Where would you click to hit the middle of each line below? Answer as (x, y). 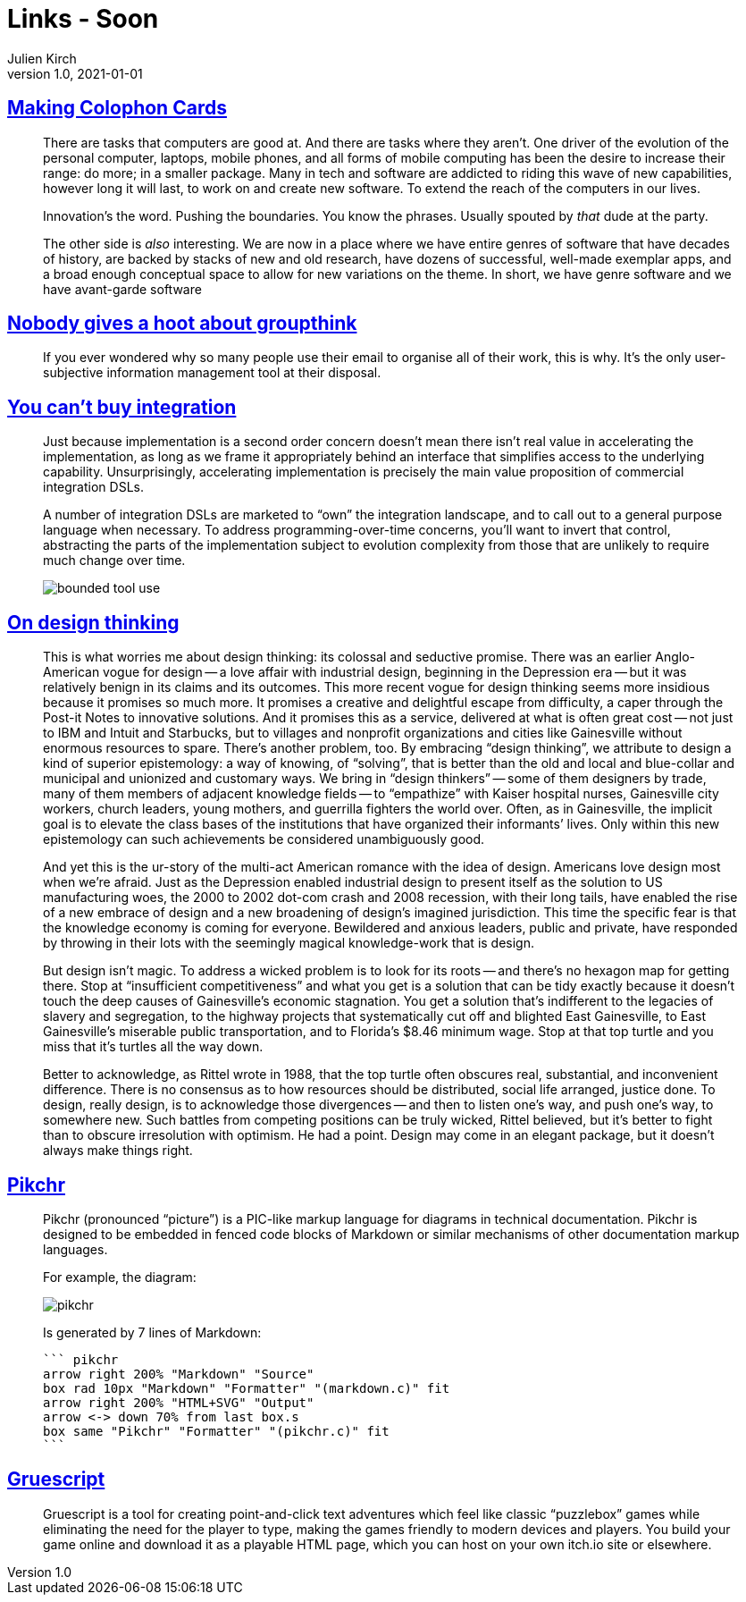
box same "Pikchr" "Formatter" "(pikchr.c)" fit (216, 1431)
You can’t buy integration (122, 407)
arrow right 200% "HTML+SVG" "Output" (179, 1402)
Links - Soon (83, 19)
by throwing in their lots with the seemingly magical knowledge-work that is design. (289, 943)
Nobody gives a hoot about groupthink (182, 324)
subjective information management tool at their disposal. (212, 373)
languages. (75, 1249)
